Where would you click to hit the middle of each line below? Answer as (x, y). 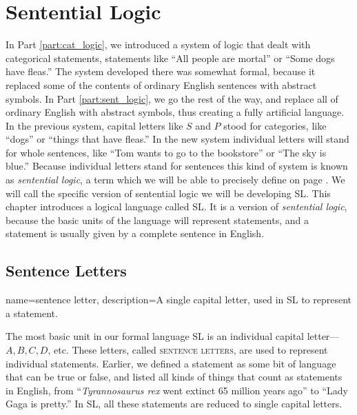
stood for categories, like (275, 125)
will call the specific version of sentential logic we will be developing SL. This (168, 193)
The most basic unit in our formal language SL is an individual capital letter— (173, 336)
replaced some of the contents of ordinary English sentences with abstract (161, 84)
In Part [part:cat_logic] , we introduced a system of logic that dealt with (158, 44)
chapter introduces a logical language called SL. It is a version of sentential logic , (176, 206)
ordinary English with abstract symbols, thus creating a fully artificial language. (175, 112)
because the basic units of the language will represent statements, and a (157, 220)
